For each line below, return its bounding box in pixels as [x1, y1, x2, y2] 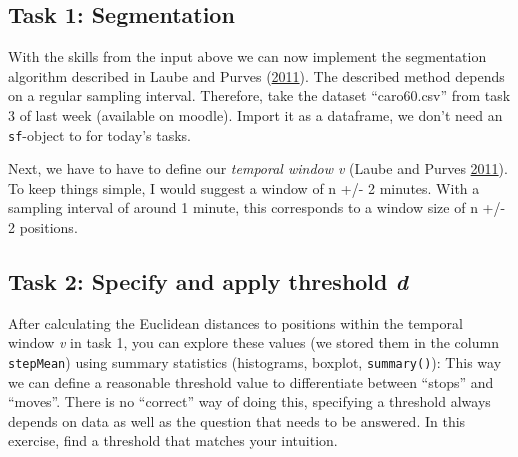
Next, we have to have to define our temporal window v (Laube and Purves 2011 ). [8, 158, 508, 179]
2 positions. [8, 217, 78, 238]
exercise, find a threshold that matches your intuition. [8, 430, 338, 451]
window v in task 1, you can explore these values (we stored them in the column [8, 332, 499, 353]
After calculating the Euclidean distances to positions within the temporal [8, 312, 463, 333]
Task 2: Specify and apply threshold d [8, 266, 408, 296]
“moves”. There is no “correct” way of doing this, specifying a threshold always [8, 391, 491, 412]
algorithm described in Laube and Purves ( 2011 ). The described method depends [8, 65, 505, 86]
